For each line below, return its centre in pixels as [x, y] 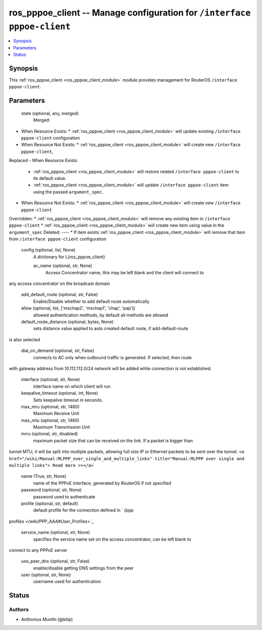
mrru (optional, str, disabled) [49, 434]
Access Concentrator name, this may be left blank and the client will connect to [124, 272]
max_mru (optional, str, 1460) [50, 406]
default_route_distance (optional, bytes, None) [67, 322]
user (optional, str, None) [46, 575]
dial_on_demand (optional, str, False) [58, 351]
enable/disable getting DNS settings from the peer [83, 568]
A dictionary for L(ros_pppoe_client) [69, 257]
